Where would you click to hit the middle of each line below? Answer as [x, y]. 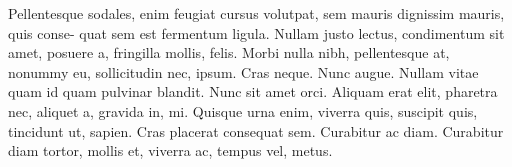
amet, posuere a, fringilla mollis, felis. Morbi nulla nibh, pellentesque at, [229, 52]
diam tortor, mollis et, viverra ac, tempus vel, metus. [170, 150]
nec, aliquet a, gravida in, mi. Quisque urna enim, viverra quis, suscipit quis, [243, 110]
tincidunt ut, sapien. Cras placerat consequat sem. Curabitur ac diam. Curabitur [256, 130]
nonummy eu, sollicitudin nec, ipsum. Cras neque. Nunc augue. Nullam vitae [243, 71]
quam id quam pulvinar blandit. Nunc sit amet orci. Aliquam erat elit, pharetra [253, 91]
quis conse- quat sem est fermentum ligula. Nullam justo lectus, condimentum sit [256, 32]
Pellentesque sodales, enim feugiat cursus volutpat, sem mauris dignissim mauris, [256, 13]
